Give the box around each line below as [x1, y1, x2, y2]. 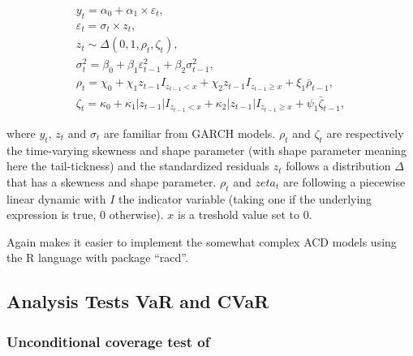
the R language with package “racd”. [6, 249, 188, 266]
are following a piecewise [282, 173, 406, 190]
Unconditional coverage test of [6, 331, 210, 351]
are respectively [326, 124, 404, 141]
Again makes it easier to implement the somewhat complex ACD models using [6, 233, 397, 250]
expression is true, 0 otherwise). [6, 206, 164, 223]
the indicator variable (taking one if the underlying [118, 190, 372, 207]
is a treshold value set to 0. [178, 206, 312, 223]
